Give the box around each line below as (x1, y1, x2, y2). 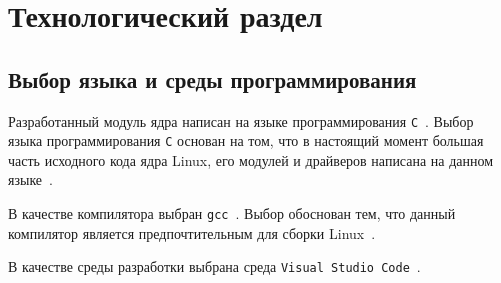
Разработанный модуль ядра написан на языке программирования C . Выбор (8, 110, 474, 131)
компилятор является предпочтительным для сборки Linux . (8, 222, 376, 243)
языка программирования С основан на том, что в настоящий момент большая (8, 130, 484, 151)
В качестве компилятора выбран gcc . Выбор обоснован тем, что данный (8, 203, 456, 224)
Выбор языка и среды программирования (8, 63, 417, 94)
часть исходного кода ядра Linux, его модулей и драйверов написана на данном (8, 149, 494, 170)
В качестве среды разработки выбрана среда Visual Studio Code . (8, 256, 421, 277)
